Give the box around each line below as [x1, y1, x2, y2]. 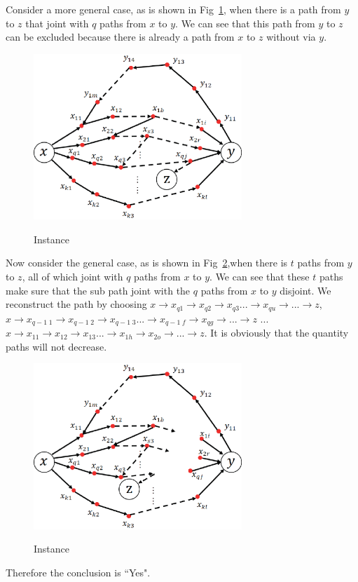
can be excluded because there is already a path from [6, 29, 235, 44]
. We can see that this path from [175, 15, 315, 30]
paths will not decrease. [6, 339, 107, 353]
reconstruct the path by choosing [6, 297, 147, 311]
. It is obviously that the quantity [204, 325, 349, 340]
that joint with [25, 15, 89, 30]
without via [266, 29, 316, 44]
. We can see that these [209, 269, 310, 283]
